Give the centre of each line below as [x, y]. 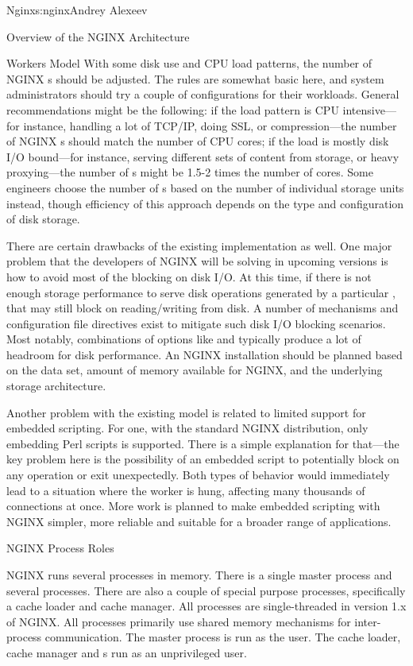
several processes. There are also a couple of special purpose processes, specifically [206, 590]
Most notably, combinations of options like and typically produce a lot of [184, 339]
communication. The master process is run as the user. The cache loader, [223, 637]
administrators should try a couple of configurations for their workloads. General [203, 94]
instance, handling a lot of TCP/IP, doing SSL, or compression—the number [210, 125]
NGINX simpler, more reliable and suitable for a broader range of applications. [199, 521]
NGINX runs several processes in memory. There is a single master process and [199, 575]
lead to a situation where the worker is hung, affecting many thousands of [186, 490]
